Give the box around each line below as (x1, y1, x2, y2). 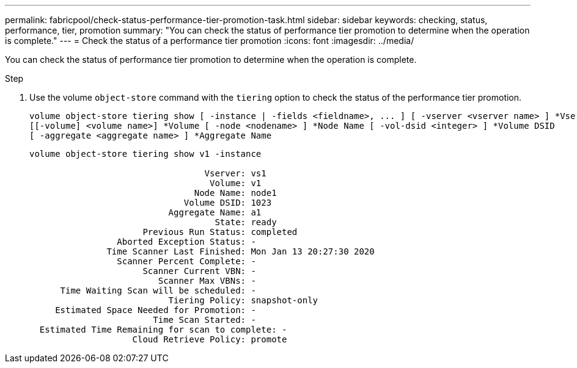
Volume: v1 (210, 178, 262, 188)
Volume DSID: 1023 (183, 198, 272, 207)
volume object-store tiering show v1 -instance (29, 149, 262, 159)
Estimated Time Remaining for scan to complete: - (39, 325, 287, 334)
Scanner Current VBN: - (142, 266, 256, 276)
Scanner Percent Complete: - (117, 256, 256, 266)
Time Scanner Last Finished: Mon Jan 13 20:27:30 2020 (106, 247, 375, 256)
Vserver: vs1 (204, 168, 266, 178)
